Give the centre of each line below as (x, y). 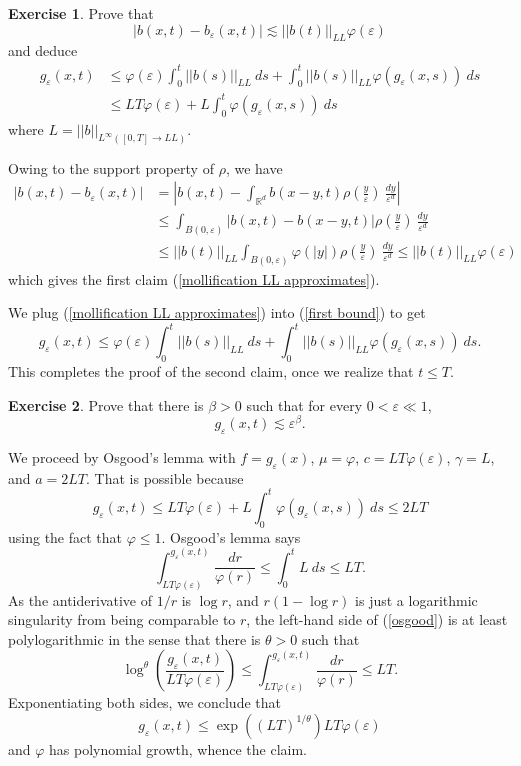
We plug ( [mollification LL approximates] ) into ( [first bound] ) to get (217, 312)
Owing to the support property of (111, 167)
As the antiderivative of (80, 599)
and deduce (43, 50)
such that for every (304, 404)
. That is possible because (165, 477)
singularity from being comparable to (122, 619)
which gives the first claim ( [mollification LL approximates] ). (194, 278)
